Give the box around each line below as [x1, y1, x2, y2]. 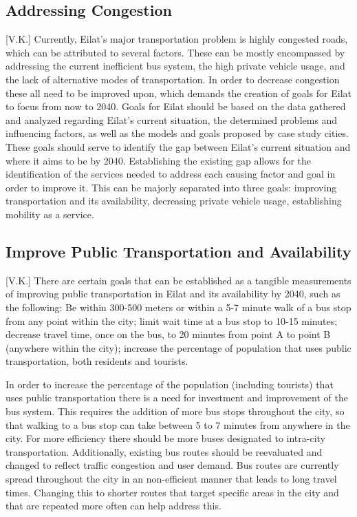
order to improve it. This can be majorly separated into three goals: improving [6, 180, 337, 194]
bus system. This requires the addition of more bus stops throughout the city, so [6, 404, 345, 419]
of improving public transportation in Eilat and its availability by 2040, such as [6, 286, 340, 301]
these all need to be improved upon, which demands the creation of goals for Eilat [6, 85, 351, 100]
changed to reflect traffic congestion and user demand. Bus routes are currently [6, 458, 339, 472]
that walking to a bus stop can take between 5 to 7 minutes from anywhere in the [6, 417, 350, 432]
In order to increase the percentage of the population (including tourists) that [6, 377, 334, 391]
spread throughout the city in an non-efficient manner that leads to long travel [6, 472, 337, 486]
